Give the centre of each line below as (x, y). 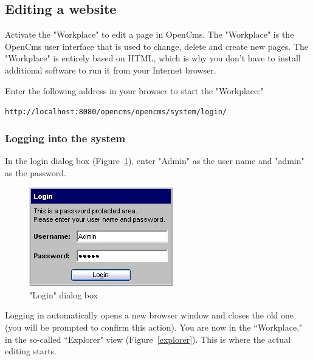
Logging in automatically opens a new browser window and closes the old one (150, 315)
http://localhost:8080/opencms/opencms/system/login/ (116, 112)
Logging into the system (65, 138)
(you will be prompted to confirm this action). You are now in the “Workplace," (154, 327)
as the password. (36, 172)
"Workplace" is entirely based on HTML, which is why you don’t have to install (153, 58)
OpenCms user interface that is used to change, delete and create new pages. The (156, 46)
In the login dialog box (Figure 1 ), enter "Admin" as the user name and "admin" (155, 161)
